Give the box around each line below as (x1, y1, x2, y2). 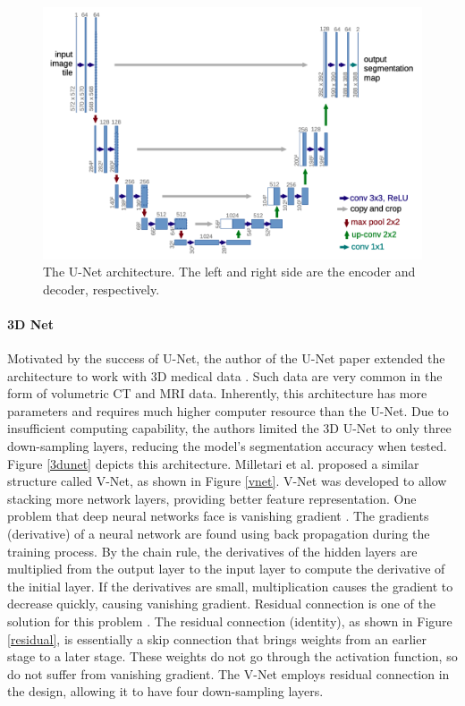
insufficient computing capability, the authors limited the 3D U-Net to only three (7, 419, 452, 438)
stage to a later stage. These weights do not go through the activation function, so (7, 647, 458, 666)
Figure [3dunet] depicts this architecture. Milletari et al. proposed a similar (7, 454, 419, 472)
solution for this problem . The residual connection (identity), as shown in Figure (7, 612, 452, 631)
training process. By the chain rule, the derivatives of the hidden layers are (7, 541, 418, 560)
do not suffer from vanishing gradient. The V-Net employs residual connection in (7, 664, 450, 683)
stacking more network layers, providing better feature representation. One (7, 489, 417, 507)
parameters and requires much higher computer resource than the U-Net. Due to (7, 401, 449, 420)
